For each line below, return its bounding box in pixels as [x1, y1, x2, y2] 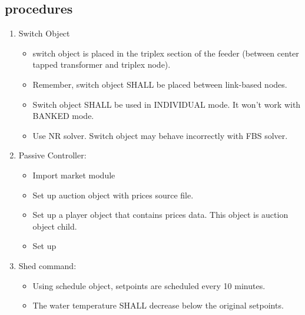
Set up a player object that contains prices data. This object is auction [32, 208, 289, 221]
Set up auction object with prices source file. [32, 188, 194, 201]
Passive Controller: [18, 149, 87, 161]
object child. [32, 220, 77, 232]
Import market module [32, 168, 115, 181]
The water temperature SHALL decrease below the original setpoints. [32, 299, 284, 311]
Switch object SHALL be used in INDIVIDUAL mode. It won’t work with [32, 98, 301, 110]
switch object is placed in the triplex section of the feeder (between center [32, 47, 299, 59]
